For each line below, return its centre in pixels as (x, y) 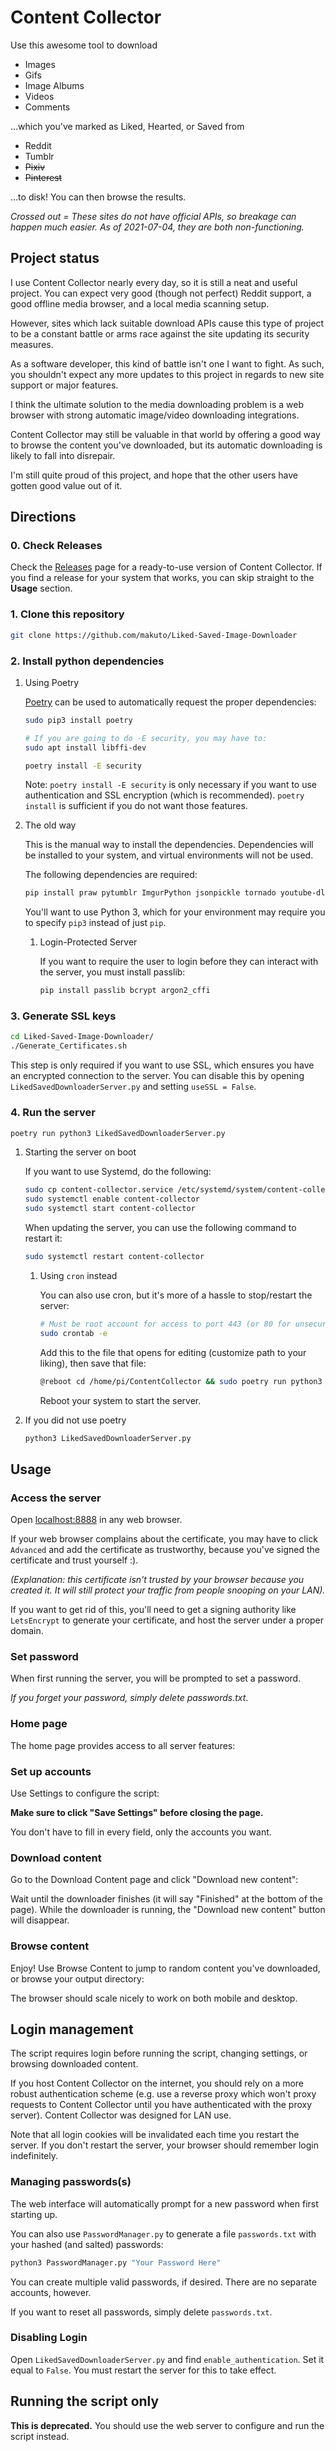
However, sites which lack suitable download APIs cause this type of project (167, 323)
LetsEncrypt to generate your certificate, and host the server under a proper (167, 1620)
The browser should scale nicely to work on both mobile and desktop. (154, 1998)
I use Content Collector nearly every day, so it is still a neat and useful (154, 282)
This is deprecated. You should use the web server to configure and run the (167, 2425)
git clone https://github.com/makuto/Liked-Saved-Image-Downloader (154, 635)
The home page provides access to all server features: (123, 1745)
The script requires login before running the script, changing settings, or (159, 2053)
